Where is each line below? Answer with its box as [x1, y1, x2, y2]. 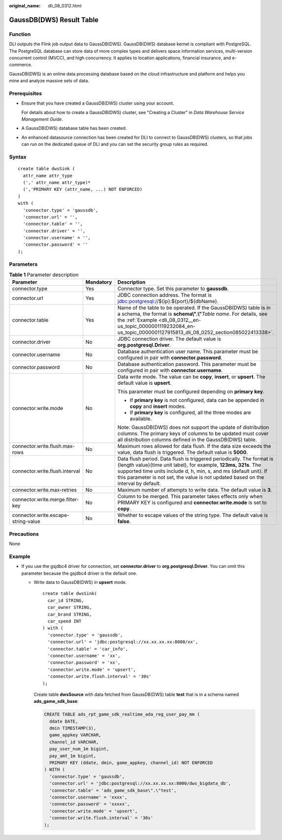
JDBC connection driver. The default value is [117, 335, 221, 342]
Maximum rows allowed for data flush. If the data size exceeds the [117, 443, 271, 450]
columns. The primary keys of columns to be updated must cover [117, 430, 269, 437]
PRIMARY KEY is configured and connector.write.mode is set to [117, 499, 267, 506]
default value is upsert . [117, 380, 172, 387]
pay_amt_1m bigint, [49, 753, 96, 759]
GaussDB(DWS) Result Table [9, 15, 99, 24]
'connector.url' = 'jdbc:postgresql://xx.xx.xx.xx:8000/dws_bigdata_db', [49, 781, 231, 786]
